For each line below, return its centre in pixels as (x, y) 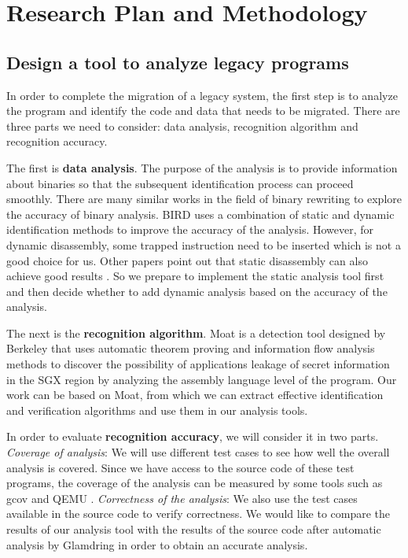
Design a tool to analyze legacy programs (178, 62)
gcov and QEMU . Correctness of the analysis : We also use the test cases (182, 498)
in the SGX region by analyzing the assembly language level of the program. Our (202, 379)
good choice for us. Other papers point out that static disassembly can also (187, 260)
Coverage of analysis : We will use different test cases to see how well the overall (198, 452)
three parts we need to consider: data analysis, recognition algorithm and (182, 126)
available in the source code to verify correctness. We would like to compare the (198, 514)
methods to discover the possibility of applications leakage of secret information (198, 364)
